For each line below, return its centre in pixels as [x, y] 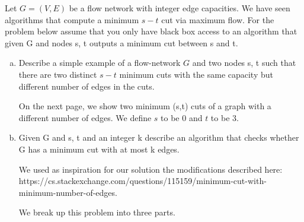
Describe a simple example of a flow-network [100, 63]
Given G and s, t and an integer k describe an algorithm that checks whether [159, 137]
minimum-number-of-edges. [68, 192]
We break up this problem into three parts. [97, 212]
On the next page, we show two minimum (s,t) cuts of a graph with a [145, 106]
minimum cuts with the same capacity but [196, 74]
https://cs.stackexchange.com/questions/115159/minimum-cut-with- [143, 181]
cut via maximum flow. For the [218, 19]
